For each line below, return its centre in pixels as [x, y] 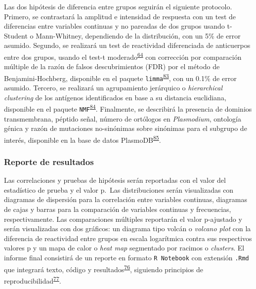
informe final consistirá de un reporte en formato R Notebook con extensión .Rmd [127, 258]
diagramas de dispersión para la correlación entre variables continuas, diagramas [126, 199]
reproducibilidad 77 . [33, 280]
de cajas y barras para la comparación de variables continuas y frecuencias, [118, 209]
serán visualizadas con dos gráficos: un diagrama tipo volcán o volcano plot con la [128, 228]
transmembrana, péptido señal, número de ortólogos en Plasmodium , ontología [123, 118]
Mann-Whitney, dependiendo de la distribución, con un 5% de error [138, 35]
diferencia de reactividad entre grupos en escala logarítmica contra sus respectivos [128, 238]
